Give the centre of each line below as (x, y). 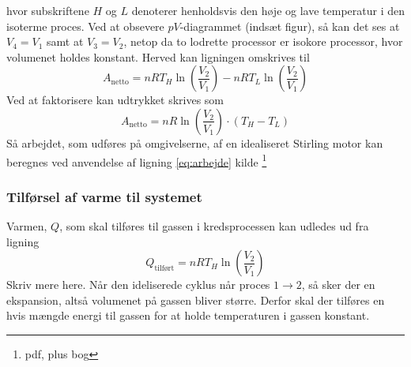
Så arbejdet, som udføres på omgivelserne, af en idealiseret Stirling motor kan (195, 142)
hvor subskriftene (48, 10)
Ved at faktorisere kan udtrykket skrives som (115, 100)
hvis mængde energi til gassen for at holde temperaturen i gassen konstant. (188, 315)
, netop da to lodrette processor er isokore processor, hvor (263, 41)
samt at (65, 41)
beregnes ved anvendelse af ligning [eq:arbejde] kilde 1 (137, 160)
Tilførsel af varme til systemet (104, 196)
